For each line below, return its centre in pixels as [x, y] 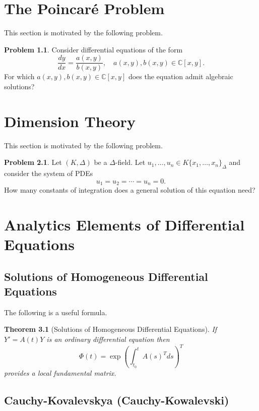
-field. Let [130, 162]
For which [19, 76]
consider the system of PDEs [49, 173]
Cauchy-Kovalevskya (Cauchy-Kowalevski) [117, 400]
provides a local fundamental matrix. [60, 372]
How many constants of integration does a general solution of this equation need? [130, 190]
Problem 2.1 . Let [33, 162]
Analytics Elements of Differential [124, 224]
